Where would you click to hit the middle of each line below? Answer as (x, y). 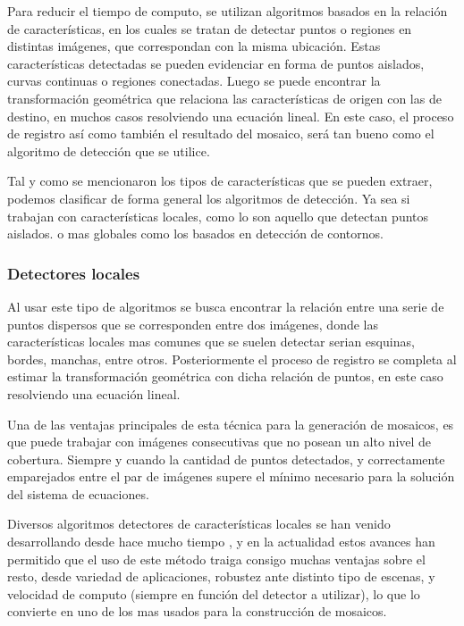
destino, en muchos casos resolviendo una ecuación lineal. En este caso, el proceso (231, 116)
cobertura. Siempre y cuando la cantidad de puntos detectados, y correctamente (226, 459)
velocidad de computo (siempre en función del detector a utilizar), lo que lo (214, 593)
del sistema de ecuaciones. (78, 493)
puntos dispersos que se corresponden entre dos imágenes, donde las (193, 324)
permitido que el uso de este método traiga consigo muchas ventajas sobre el (216, 559)
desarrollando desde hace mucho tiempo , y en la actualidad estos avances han (221, 542)
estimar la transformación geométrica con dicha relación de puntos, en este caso (225, 376)
